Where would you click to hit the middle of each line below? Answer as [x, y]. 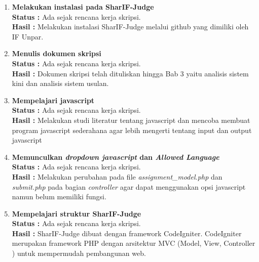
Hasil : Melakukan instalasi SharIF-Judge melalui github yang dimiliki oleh [130, 27]
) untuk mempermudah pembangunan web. [79, 253]
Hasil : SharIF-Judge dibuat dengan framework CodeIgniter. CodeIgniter [127, 233]
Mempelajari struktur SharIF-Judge [77, 213]
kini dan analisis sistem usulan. [60, 83]
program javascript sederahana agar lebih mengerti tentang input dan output [132, 130]
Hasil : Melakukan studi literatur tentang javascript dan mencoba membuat [131, 120]
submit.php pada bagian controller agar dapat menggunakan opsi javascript [129, 186]
